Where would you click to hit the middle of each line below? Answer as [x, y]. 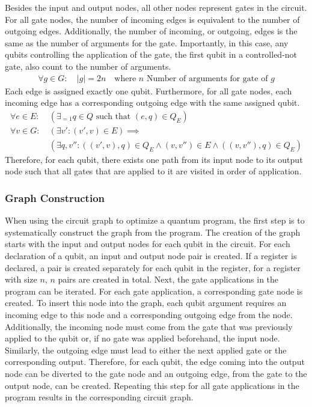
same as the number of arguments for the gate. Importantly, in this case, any [147, 42]
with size [21, 279]
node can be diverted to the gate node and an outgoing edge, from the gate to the [156, 373]
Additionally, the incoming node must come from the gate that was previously [149, 326]
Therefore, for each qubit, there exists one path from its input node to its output [154, 159]
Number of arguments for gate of [207, 78]
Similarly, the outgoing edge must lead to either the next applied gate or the [146, 350]
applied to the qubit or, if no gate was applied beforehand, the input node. [142, 338]
